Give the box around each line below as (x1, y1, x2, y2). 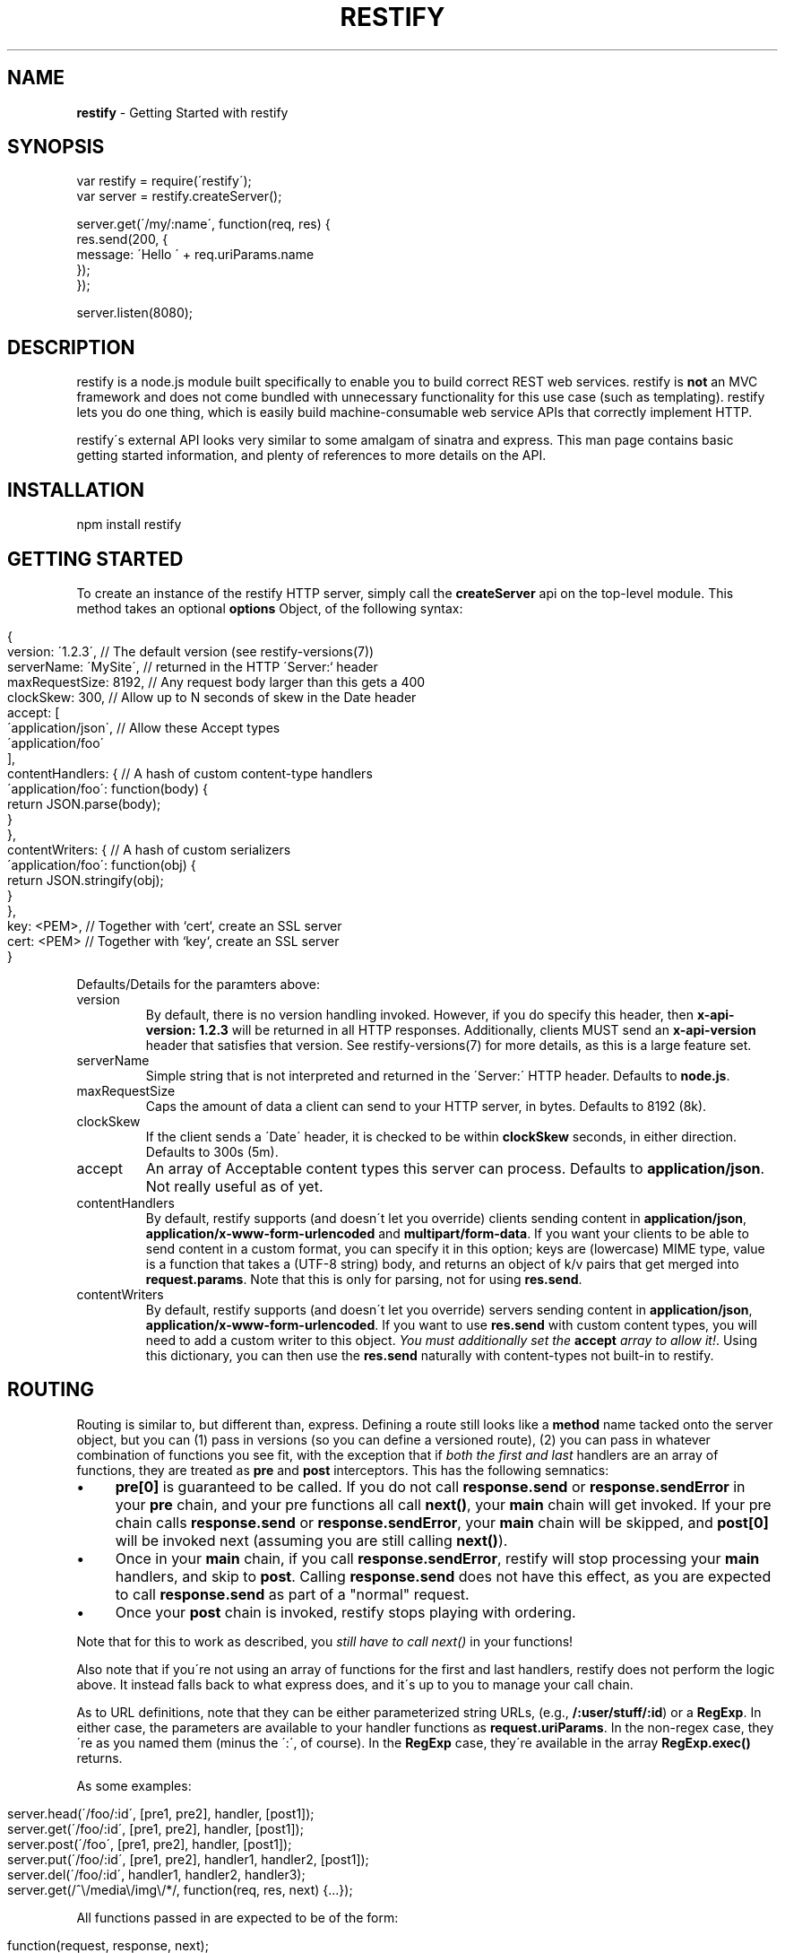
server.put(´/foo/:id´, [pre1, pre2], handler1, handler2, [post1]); (7, 1851, 369, 1867)
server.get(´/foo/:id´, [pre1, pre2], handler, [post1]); (7, 1820, 304, 1836)
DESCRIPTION (7, 335, 135, 359)
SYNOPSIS (7, 135, 105, 159)
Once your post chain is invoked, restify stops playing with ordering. (115, 1602, 576, 1621)
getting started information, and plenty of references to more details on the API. (76, 447, 547, 464)
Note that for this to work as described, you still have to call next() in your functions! (76, 1633, 574, 1649)
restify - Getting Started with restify (76, 104, 289, 120)
